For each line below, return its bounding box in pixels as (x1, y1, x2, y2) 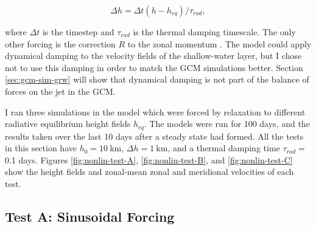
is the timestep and (42, 26, 114, 38)
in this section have (5, 142, 77, 154)
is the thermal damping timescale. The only (133, 26, 296, 38)
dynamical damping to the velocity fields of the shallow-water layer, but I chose (5, 49, 302, 62)
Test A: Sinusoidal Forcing (5, 207, 175, 225)
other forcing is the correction (5, 37, 116, 50)
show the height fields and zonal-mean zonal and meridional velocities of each (5, 165, 294, 178)
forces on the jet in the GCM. (5, 84, 116, 97)
